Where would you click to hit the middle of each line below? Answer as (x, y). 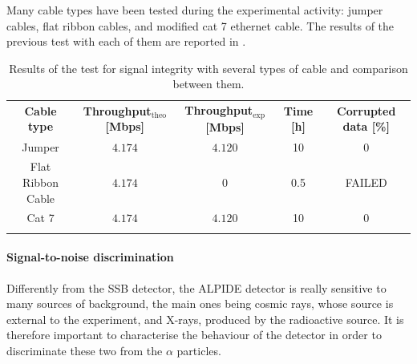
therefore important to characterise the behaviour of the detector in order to (194, 335)
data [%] (366, 126)
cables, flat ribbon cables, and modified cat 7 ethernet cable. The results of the (200, 25)
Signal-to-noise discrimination (90, 257)
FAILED (366, 182)
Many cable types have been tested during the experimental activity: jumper (195, 10)
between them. (208, 84)
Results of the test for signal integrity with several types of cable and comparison (208, 68)
